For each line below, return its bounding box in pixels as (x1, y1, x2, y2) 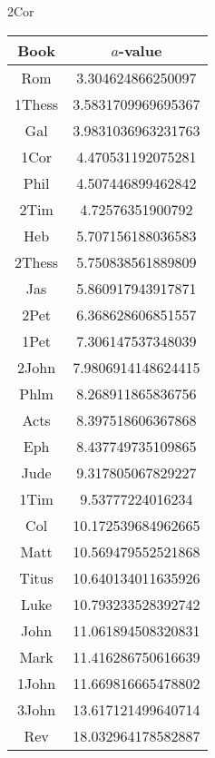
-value (118, 39, 162, 61)
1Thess (15, 93, 59, 114)
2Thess (15, 251, 59, 272)
